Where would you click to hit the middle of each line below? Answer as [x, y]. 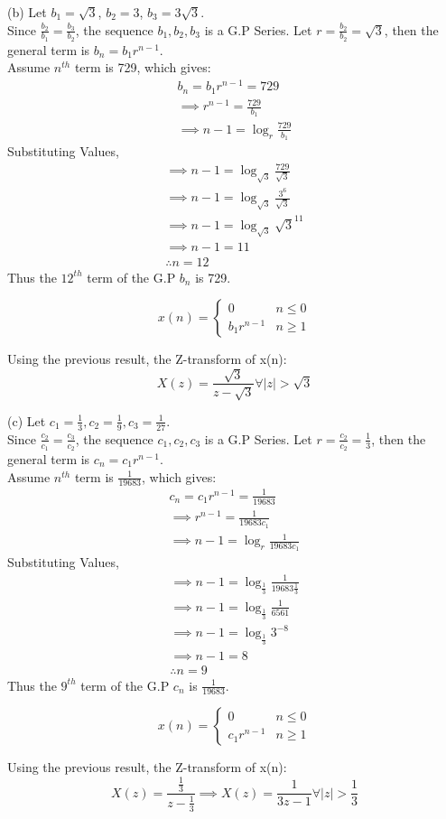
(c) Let [27, 420]
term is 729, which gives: [143, 67]
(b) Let [27, 12]
